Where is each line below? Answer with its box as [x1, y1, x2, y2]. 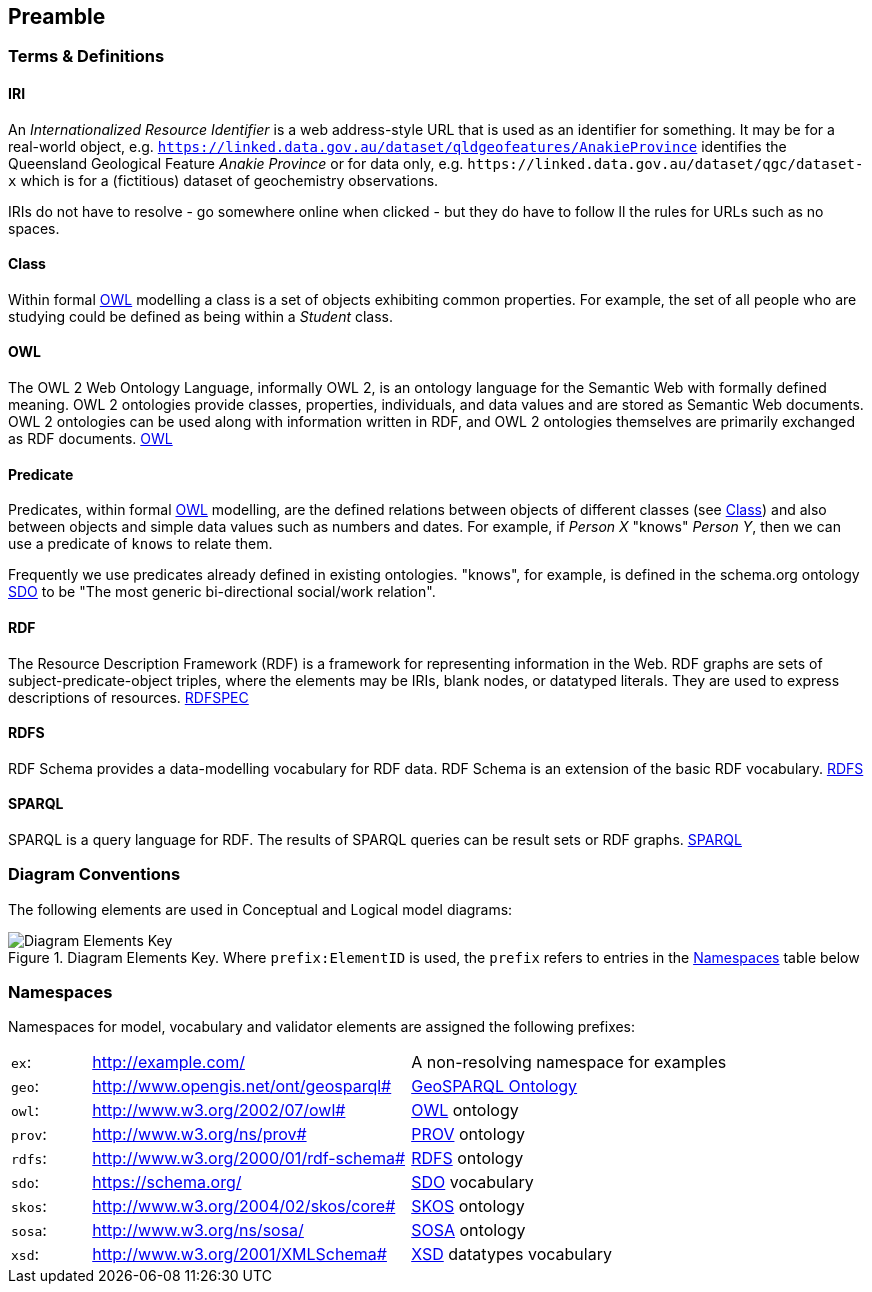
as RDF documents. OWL [8, 430, 173, 448]
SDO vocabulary [411, 1172, 534, 1193]
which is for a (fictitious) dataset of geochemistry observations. [20, 171, 439, 189]
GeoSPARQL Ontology [411, 1076, 578, 1097]
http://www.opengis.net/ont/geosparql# [92, 1076, 392, 1097]
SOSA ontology [411, 1220, 526, 1241]
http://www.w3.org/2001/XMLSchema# [92, 1244, 387, 1265]
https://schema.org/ [92, 1172, 242, 1193]
